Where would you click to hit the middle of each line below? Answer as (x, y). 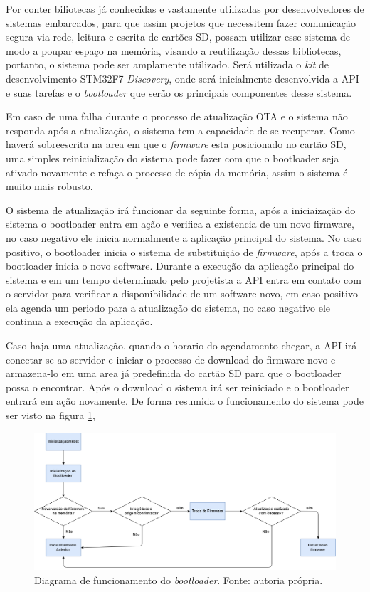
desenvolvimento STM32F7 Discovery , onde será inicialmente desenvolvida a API (183, 78)
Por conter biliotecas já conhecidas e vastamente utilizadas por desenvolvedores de (185, 9)
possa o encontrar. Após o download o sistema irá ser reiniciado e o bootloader (178, 387)
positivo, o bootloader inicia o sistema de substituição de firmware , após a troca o (184, 252)
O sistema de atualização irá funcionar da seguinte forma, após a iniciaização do (181, 210)
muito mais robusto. (49, 186)
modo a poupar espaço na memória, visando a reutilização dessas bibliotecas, (174, 50)
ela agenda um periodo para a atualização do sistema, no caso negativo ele (168, 307)
